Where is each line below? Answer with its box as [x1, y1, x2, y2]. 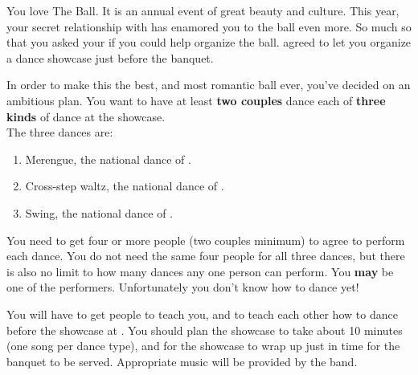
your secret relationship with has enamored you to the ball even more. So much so [6, 18, 412, 35]
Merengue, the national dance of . [25, 150, 191, 167]
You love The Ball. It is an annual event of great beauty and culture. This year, [6, 2, 400, 18]
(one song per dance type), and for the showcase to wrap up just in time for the [6, 337, 400, 354]
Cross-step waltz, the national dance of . [25, 177, 224, 194]
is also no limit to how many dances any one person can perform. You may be [6, 263, 394, 279]
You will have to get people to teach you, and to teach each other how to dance [6, 305, 398, 322]
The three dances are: [6, 124, 113, 141]
